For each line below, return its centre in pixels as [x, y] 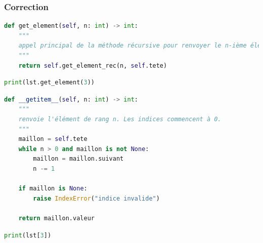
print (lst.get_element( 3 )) [49, 83]
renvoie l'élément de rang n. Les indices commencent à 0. [120, 119]
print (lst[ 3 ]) [28, 235]
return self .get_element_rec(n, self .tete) [93, 65]
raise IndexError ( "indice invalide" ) [96, 198]
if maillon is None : [53, 189]
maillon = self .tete [53, 139]
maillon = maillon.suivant [78, 159]
